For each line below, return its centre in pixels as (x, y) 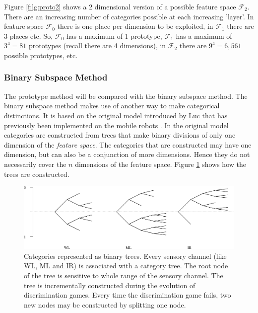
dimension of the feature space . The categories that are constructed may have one (128, 144)
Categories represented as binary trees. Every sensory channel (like (125, 256)
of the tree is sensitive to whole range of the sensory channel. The (124, 275)
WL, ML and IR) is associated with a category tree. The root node (126, 266)
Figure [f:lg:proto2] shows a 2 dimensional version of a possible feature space (120, 6)
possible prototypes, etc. (41, 55)
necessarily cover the (35, 164)
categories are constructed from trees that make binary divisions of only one (120, 135)
